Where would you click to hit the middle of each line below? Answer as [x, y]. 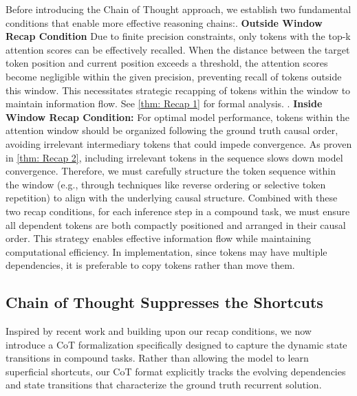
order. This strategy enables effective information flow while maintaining [159, 238]
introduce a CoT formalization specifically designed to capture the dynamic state [176, 344]
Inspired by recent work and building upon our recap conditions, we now [159, 331]
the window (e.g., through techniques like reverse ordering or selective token [166, 184]
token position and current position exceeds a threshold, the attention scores [167, 63]
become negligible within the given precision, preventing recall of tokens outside [174, 76]
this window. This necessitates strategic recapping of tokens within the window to [178, 90]
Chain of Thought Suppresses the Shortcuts [164, 302]
